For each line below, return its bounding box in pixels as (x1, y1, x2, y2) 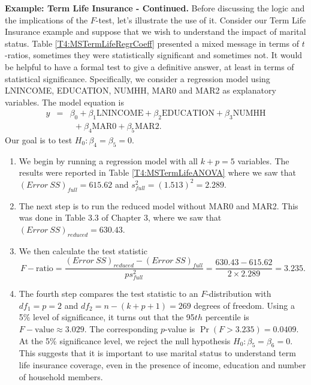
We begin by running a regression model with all (19, 154, 198, 167)
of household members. (19, 370, 103, 383)
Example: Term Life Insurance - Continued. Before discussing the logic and (5, 2, 305, 14)
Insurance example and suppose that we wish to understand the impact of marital (5, 25, 306, 38)
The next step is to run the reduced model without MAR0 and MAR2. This (19, 199, 298, 212)
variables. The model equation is (5, 95, 124, 108)
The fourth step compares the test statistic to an (19, 287, 198, 300)
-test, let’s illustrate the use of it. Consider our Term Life (95, 13, 306, 26)
